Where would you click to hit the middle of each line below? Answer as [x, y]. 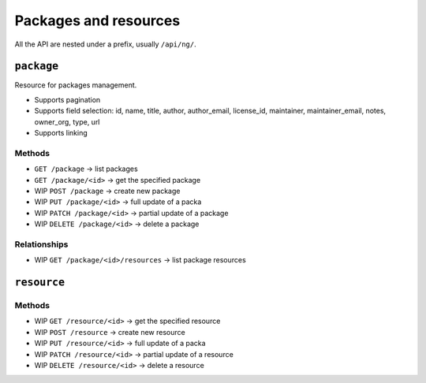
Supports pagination [67, 99]
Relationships [41, 244]
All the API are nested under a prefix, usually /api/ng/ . [105, 44]
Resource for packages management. [76, 85]
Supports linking [61, 133]
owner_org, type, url [67, 121]
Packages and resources [97, 20]
